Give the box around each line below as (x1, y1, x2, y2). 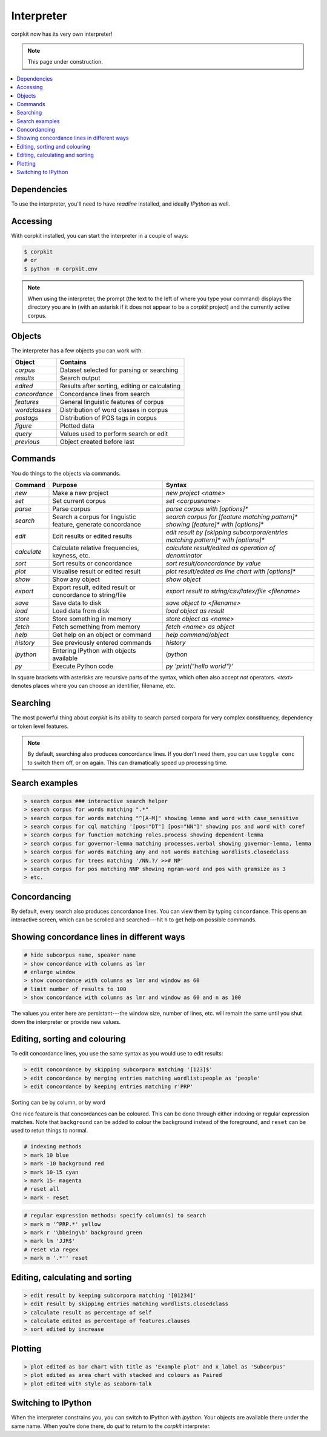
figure (15, 422, 32, 430)
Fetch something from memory (52, 622, 140, 631)
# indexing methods (24, 1143, 82, 1150)
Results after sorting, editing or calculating (59, 382, 181, 391)
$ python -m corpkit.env (24, 265, 98, 272)
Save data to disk (52, 598, 102, 607)
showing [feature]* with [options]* (165, 520, 264, 528)
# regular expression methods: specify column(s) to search (24, 1212, 206, 1219)
